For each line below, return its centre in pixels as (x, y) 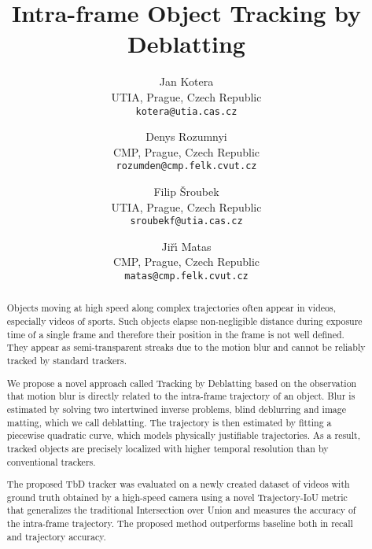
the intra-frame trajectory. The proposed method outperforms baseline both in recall (180, 523)
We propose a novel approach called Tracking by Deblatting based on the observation (182, 383)
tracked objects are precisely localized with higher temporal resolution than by (168, 448)
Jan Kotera (186, 81)
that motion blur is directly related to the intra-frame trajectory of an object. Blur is (181, 396)
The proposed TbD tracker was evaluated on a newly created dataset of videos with (178, 484)
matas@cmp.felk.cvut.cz (186, 276)
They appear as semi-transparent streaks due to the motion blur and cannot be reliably (186, 347)
